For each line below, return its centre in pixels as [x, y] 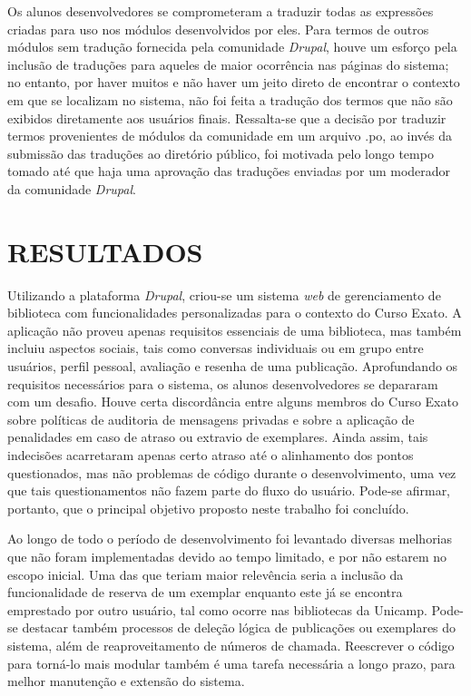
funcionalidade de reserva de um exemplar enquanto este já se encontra [205, 592]
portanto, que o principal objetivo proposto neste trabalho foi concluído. [208, 508]
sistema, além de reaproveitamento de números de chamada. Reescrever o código [231, 645]
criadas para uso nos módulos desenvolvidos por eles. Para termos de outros [218, 29]
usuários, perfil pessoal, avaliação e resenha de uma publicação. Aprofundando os [233, 366]
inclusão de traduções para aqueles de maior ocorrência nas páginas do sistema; [228, 64]
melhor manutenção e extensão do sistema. [126, 681]
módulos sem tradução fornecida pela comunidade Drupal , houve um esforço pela [232, 47]
